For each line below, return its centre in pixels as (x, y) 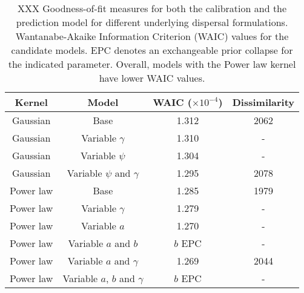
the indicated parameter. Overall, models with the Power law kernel (152, 64)
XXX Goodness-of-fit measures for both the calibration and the (152, 8)
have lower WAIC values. (152, 78)
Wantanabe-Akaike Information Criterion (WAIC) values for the (152, 36)
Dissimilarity (263, 102)
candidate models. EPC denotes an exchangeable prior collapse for (152, 50)
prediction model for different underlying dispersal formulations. (152, 22)
